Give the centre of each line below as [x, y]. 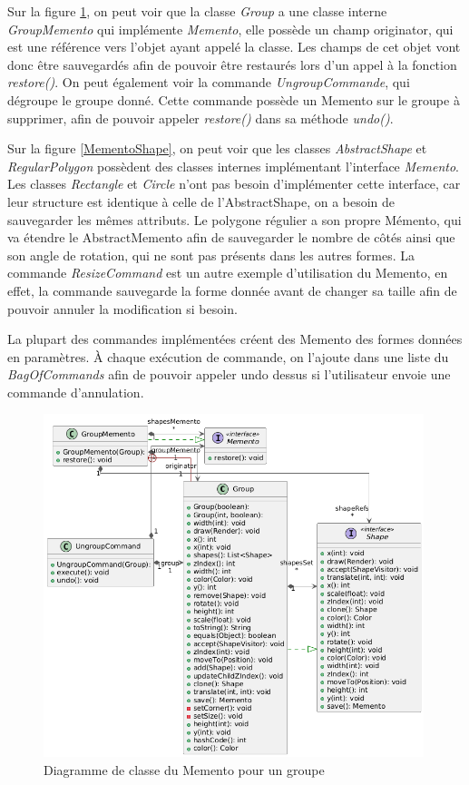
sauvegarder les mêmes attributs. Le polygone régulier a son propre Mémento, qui [234, 219]
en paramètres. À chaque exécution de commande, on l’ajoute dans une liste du [228, 356]
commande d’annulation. [76, 392]
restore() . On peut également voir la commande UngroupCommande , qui [209, 82]
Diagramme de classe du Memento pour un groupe [184, 770]
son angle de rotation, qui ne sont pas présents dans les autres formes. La [211, 255]
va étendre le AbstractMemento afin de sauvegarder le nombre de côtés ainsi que [231, 237]
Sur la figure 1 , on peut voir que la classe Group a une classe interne [197, 11]
